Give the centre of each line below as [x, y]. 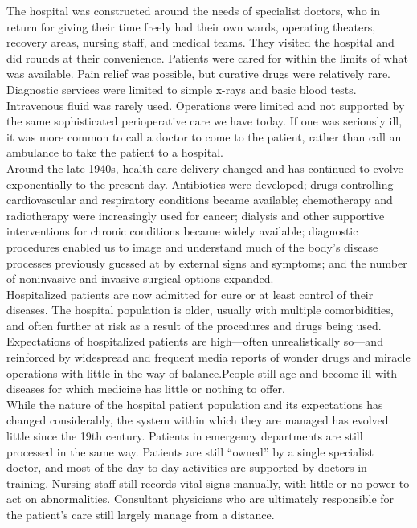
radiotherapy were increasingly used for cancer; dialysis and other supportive [196, 215]
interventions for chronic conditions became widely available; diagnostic [182, 231]
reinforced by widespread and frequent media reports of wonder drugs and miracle [208, 357]
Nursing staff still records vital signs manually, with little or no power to [231, 483]
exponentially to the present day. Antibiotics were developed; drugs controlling [200, 184]
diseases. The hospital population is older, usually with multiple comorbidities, [200, 310]
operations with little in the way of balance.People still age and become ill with [202, 372]
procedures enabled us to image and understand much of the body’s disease [192, 246]
